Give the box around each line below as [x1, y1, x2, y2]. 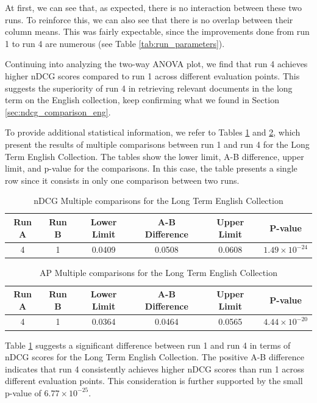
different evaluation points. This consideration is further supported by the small [5, 374, 303, 387]
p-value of [5, 386, 41, 399]
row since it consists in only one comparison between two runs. [5, 173, 240, 186]
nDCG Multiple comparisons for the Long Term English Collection [34, 194, 283, 207]
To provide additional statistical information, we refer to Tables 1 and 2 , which [5, 126, 301, 139]
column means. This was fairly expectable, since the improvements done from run [5, 25, 310, 38]
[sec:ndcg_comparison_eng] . [5, 105, 111, 118]
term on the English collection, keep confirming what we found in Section [5, 93, 279, 106]
